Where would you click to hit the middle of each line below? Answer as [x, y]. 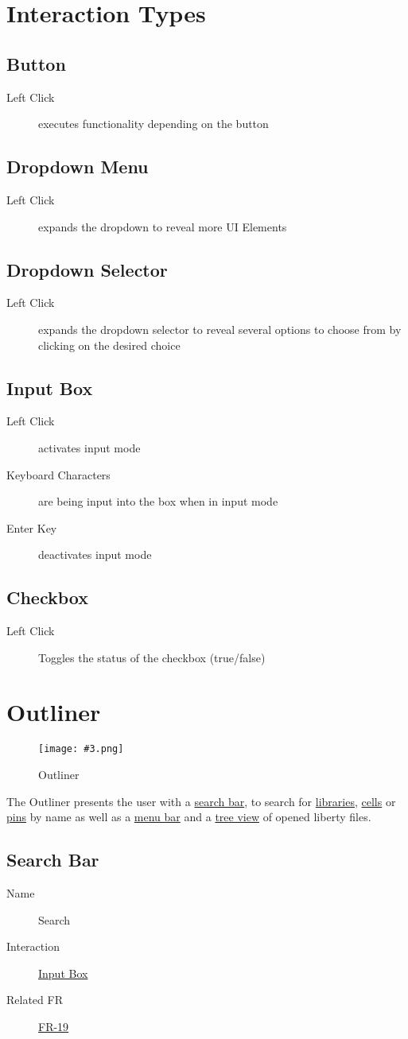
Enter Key [32, 527]
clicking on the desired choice [109, 345]
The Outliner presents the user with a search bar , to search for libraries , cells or [201, 801]
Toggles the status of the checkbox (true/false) [152, 657]
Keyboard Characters [58, 474]
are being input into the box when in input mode [158, 501]
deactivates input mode [95, 554]
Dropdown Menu [78, 167]
